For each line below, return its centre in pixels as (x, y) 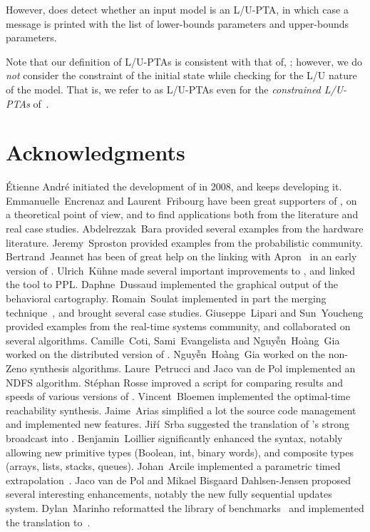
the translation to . (48, 522)
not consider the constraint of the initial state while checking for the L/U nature (181, 75)
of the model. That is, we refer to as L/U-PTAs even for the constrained (163, 89)
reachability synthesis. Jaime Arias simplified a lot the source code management (181, 410)
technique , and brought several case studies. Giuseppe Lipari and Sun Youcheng (185, 312)
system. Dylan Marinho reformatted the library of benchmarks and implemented (185, 507)
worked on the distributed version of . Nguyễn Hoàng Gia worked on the (166, 354)
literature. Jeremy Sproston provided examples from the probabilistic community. (184, 242)
